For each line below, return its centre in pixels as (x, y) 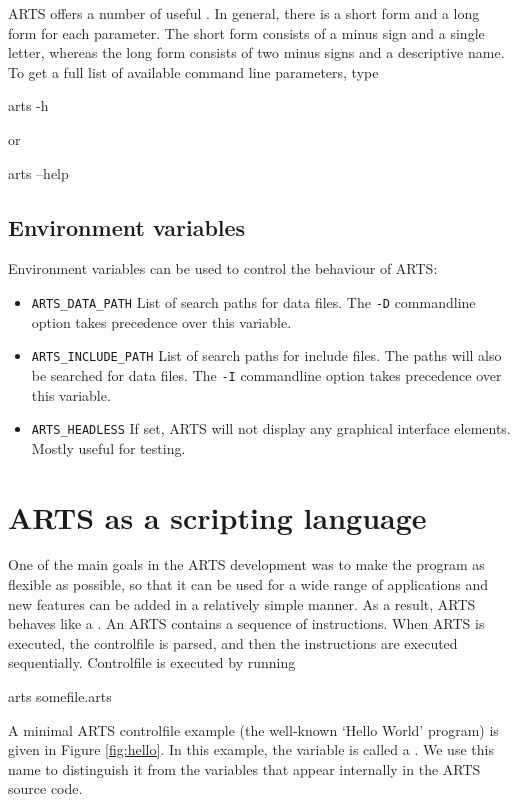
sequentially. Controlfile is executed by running (152, 662)
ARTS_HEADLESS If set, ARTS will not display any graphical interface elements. (271, 428)
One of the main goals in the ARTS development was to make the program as (246, 564)
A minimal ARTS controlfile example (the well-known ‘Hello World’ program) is (253, 729)
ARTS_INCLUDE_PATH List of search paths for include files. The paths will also (266, 355)
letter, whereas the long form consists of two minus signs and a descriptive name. (256, 52)
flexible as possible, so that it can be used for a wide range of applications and (248, 584)
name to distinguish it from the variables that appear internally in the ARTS (244, 768)
